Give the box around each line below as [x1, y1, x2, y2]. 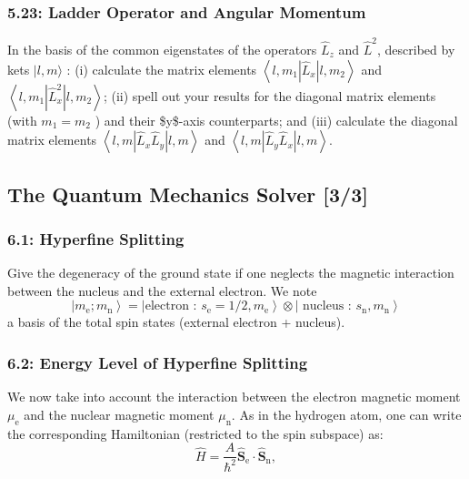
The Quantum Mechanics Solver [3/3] [7, 179, 368, 208]
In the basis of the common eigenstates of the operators [7, 39, 317, 58]
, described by [377, 39, 455, 58]
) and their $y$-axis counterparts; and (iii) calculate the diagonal [95, 110, 458, 129]
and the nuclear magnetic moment [24, 404, 215, 423]
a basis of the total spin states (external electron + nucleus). [7, 312, 345, 331]
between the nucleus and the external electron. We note [7, 280, 317, 300]
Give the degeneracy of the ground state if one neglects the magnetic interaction [7, 263, 454, 282]
